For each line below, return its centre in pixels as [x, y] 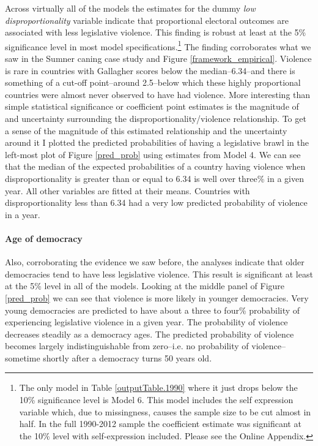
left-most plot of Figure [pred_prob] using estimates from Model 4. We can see [153, 154]
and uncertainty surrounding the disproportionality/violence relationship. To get [156, 118]
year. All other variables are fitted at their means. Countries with [128, 190]
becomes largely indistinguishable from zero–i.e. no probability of [127, 346]
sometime [23, 357]
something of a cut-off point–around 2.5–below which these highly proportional [153, 82]
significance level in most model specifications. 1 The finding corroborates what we [158, 45]
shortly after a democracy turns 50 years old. [128, 357]
